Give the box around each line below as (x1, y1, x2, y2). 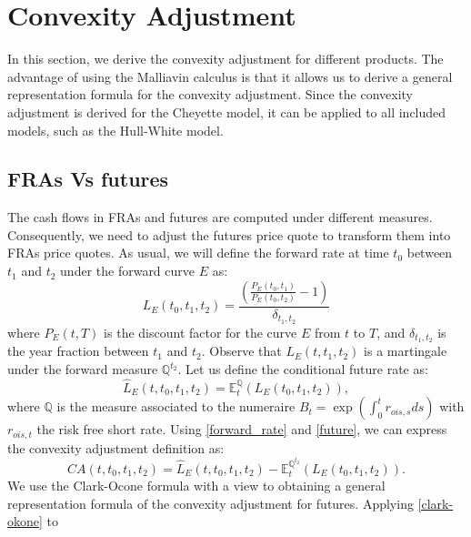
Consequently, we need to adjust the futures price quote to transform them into (7, 225, 451, 244)
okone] (7, 512, 43, 531)
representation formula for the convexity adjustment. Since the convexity (7, 85, 413, 104)
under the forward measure (7, 360, 158, 379)
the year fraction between (7, 341, 149, 360)
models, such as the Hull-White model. (7, 120, 224, 139)
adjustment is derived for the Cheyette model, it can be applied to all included (7, 102, 446, 121)
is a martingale (364, 341, 447, 360)
